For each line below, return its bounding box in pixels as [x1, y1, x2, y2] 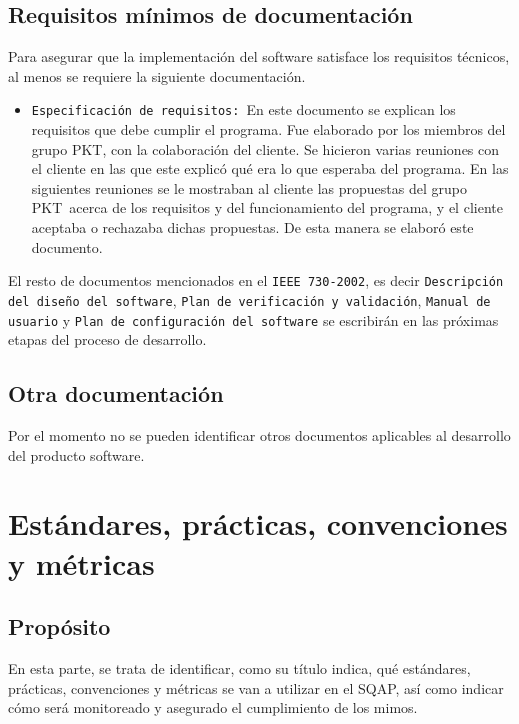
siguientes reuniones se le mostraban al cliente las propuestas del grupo [31, 177, 467, 198]
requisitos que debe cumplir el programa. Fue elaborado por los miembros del [31, 119, 506, 140]
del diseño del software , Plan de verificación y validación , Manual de [8, 289, 491, 310]
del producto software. [8, 444, 145, 465]
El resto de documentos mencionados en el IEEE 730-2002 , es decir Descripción [8, 270, 504, 291]
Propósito [8, 611, 111, 642]
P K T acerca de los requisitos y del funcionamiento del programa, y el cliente [31, 197, 503, 218]
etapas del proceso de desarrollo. [8, 329, 207, 350]
